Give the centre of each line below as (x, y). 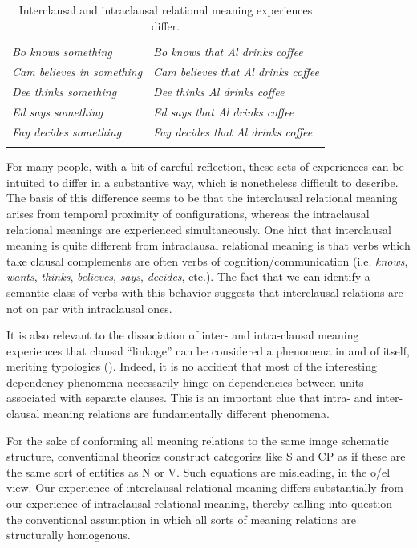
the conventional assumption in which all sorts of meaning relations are (182, 519)
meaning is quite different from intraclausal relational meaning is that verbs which (208, 245)
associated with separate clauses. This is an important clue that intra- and (190, 398)
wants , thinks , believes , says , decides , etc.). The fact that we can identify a (188, 276)
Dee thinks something (65, 92)
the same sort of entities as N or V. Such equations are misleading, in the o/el (198, 471)
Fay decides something (67, 131)
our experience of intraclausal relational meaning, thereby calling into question (200, 503)
